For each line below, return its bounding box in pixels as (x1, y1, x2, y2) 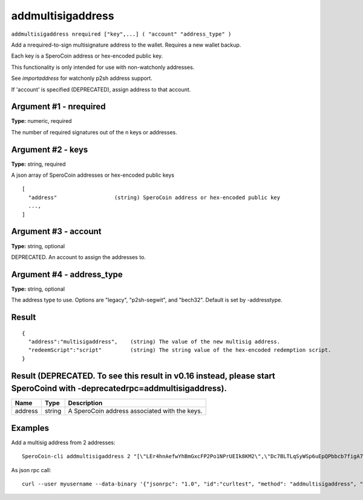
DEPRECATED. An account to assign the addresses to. (11, 253, 146, 260)
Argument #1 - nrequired (11, 102, 106, 112)
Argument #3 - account (11, 226, 102, 237)
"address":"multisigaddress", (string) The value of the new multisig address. (28, 338, 281, 345)
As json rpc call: (11, 466, 51, 473)
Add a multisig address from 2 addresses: (11, 439, 116, 446)
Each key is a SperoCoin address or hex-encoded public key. (11, 52, 163, 60)
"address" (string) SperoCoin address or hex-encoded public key (28, 194, 281, 201)
